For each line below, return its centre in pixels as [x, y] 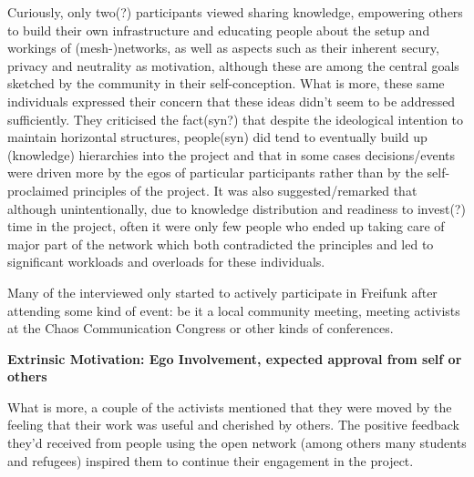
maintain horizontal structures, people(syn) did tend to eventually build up [217, 137]
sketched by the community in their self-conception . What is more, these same [226, 83]
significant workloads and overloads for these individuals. [166, 262]
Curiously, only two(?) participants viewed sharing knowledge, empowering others [235, 12]
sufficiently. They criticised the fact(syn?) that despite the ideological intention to [236, 119]
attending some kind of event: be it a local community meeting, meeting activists [234, 310]
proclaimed [38, 190]
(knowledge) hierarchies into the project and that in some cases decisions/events [231, 154]
